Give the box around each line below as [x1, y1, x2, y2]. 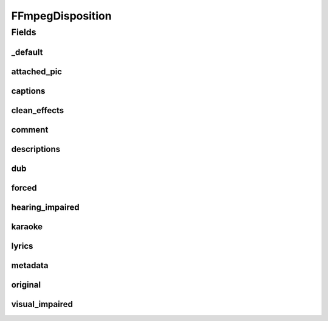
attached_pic [11, 66, 63, 77]
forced [11, 182, 37, 193]
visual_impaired [11, 299, 73, 309]
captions [11, 86, 46, 96]
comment [11, 125, 49, 135]
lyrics [11, 241, 33, 251]
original [11, 280, 41, 290]
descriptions [11, 143, 61, 154]
